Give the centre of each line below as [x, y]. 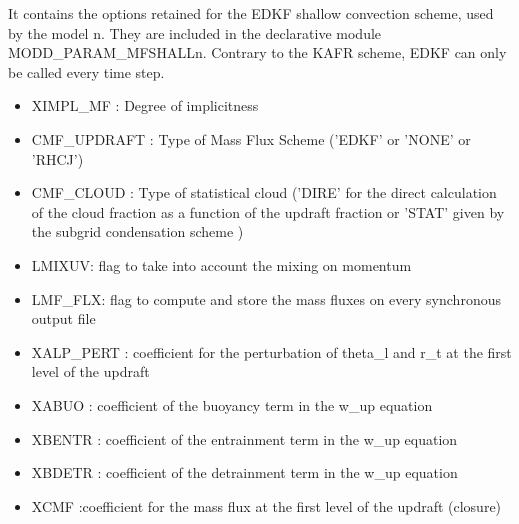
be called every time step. [86, 71]
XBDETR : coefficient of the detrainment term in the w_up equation [244, 472]
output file [63, 318]
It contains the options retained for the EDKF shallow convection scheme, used [251, 13]
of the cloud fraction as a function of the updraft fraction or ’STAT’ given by [268, 211]
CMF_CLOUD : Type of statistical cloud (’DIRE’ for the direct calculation [264, 192]
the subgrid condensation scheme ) [137, 231]
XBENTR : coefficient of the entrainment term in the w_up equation [244, 438]
